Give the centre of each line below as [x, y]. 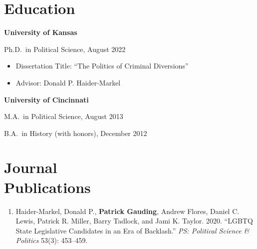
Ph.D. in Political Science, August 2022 [65, 49]
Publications [47, 187]
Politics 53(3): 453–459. [52, 240]
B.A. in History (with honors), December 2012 [76, 133]
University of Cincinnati [46, 99]
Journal [31, 167]
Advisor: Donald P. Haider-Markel [68, 82]
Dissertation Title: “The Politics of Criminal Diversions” [102, 66]
